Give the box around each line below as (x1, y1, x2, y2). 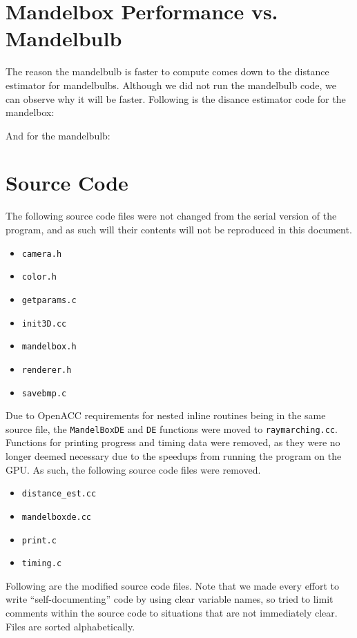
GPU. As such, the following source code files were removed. (6, 462, 261, 476)
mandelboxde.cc (21, 512, 92, 522)
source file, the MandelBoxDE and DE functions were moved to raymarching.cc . (6, 421, 338, 436)
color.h (21, 272, 57, 282)
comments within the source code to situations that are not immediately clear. (6, 606, 338, 620)
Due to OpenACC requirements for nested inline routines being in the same (6, 408, 326, 423)
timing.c (21, 559, 62, 569)
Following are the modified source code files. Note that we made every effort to (6, 578, 340, 592)
